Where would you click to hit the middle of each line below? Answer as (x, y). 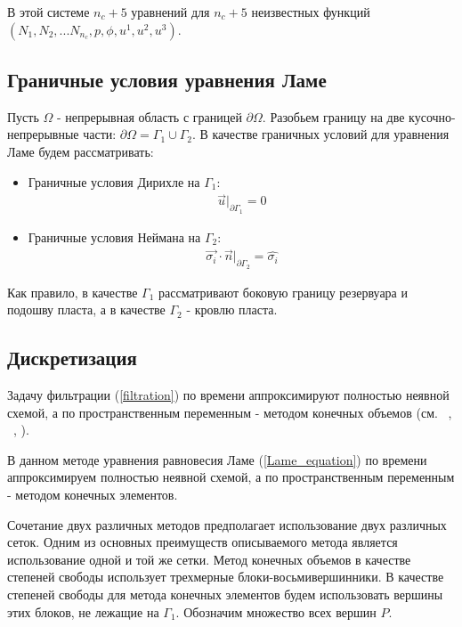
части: (100, 134)
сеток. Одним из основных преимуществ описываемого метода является (203, 542)
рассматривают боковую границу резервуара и (283, 292)
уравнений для (170, 12)
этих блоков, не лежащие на (83, 611)
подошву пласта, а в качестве (86, 309)
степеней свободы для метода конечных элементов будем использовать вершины (225, 594)
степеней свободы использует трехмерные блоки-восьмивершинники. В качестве (226, 577)
